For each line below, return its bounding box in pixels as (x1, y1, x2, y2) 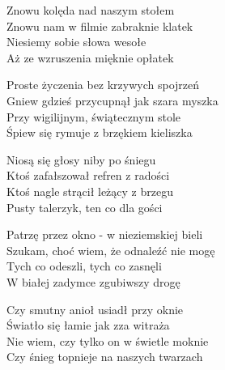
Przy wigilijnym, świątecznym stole (6, 108, 181, 125)
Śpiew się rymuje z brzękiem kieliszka (6, 124, 193, 141)
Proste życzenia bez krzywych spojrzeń (6, 76, 200, 93)
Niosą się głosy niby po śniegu (6, 151, 156, 168)
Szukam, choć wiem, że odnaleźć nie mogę (6, 241, 215, 258)
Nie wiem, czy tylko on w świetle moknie (6, 332, 209, 349)
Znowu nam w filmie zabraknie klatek (6, 17, 193, 34)
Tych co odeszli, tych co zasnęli (6, 257, 162, 274)
